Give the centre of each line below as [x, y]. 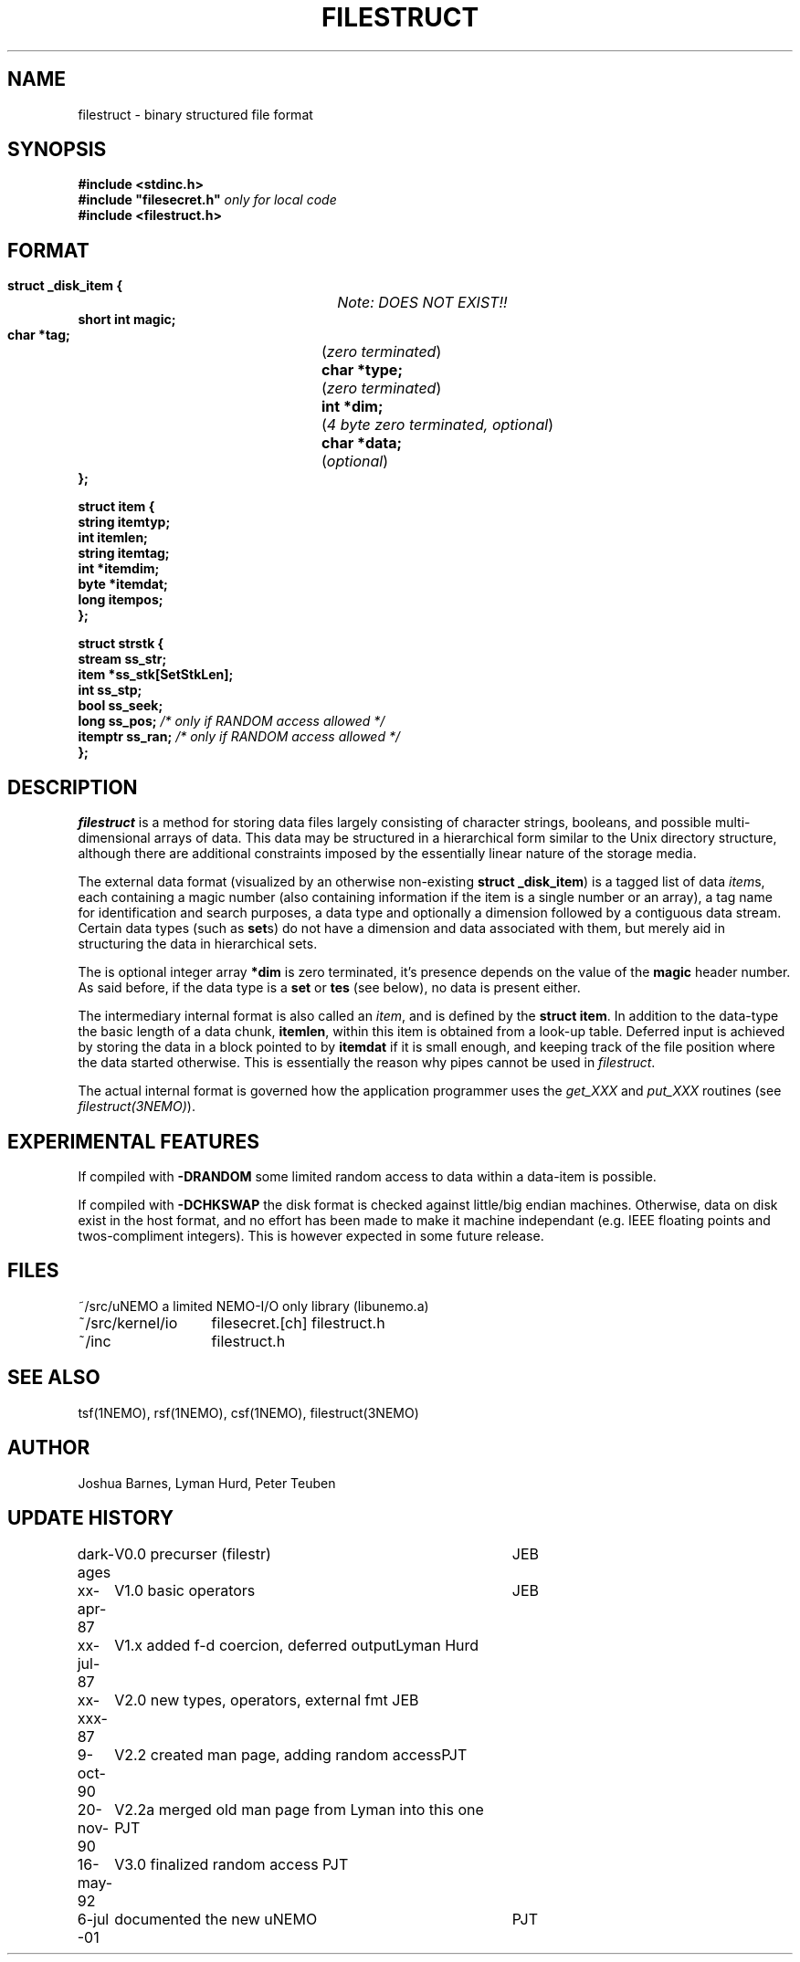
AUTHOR [49, 1448]
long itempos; [121, 600]
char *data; [362, 443]
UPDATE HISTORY [91, 1517]
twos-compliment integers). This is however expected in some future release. [311, 1235]
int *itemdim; [119, 569]
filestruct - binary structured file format [195, 114]
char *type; [362, 370]
